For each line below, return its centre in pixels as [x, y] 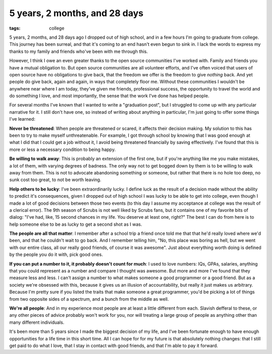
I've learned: [22, 119]
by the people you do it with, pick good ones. [56, 254]
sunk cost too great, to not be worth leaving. [55, 180]
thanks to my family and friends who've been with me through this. [79, 51]
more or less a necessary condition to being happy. [62, 149]
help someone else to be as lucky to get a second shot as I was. [76, 224]
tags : [15, 28]
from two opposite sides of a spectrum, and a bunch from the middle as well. [89, 299]
